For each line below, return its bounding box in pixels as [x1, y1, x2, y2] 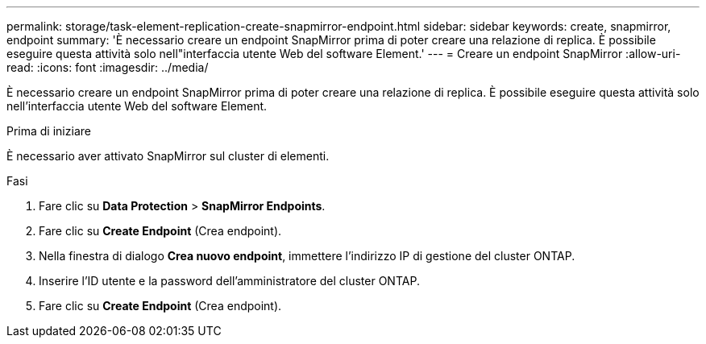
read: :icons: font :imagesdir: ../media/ [6, 60, 209, 74]
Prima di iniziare [6, 124, 91, 138]
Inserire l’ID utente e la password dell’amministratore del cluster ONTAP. [39, 274, 420, 288]
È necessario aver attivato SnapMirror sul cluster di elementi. [6, 149, 330, 163]
